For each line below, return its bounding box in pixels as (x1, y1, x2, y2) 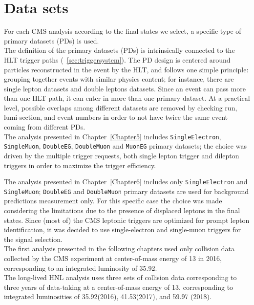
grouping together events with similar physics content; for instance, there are (4, 74, 234, 84)
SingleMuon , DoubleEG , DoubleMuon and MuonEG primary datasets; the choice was (4, 141, 247, 151)
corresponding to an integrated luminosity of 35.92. (4, 262, 157, 273)
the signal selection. (4, 234, 63, 244)
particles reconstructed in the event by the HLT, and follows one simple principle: (4, 64, 249, 74)
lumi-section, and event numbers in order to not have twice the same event (4, 112, 228, 122)
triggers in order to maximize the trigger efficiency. (4, 160, 156, 170)
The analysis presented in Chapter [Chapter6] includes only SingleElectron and (4, 176, 248, 187)
